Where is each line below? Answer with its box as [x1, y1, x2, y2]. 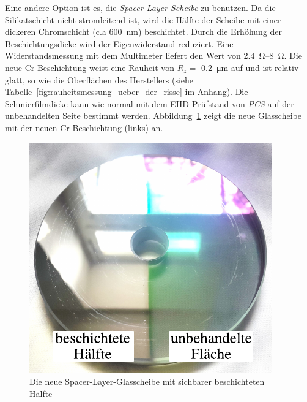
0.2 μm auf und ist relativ [201, 61, 299, 74]
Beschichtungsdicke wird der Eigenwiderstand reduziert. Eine [5, 37, 234, 50]
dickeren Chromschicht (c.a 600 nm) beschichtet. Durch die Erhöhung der [5, 25, 283, 38]
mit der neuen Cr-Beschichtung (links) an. [5, 121, 163, 134]
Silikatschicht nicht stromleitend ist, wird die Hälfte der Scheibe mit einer [5, 13, 281, 26]
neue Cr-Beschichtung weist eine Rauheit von [5, 61, 175, 74]
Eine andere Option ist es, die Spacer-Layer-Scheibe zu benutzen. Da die [5, 1, 276, 13]
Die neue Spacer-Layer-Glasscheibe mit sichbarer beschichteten [29, 375, 265, 388]
